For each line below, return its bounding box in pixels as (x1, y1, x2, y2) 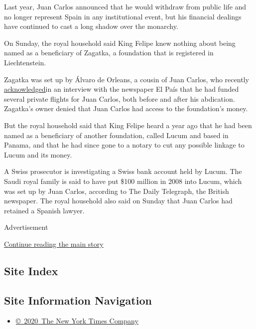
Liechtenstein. (4, 57, 46, 67)
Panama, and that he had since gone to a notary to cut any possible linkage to (4, 140, 245, 150)
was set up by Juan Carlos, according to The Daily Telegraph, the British (4, 185, 229, 196)
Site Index (4, 263, 58, 278)
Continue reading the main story (4, 238, 104, 249)
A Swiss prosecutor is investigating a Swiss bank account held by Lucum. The (4, 166, 242, 176)
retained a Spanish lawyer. (4, 205, 85, 215)
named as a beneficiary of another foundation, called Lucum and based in (4, 130, 229, 140)
